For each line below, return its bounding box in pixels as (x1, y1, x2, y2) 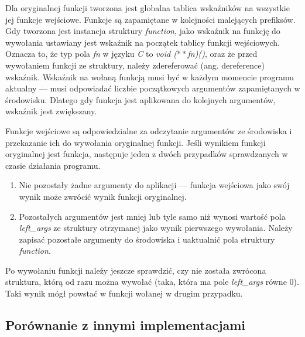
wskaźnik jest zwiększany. (5, 105, 97, 117)
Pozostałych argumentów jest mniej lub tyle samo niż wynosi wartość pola (19, 210, 286, 222)
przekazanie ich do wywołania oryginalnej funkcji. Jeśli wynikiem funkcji (5, 136, 266, 148)
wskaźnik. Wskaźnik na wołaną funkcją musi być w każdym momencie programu (5, 70, 294, 83)
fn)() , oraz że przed (187, 47, 258, 60)
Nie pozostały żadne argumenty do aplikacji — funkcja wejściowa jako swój (19, 179, 290, 191)
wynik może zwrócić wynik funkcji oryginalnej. (19, 190, 187, 202)
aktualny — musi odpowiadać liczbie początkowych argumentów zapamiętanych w (5, 82, 300, 94)
